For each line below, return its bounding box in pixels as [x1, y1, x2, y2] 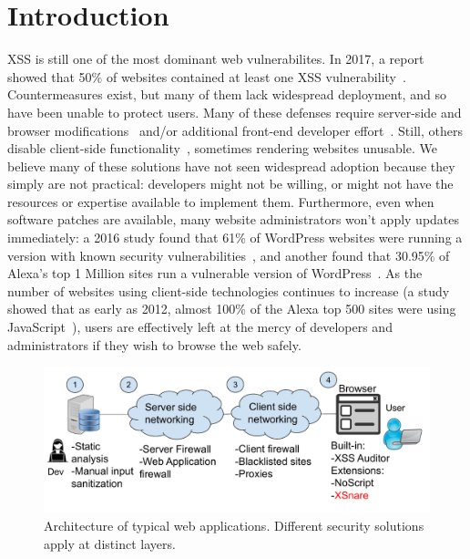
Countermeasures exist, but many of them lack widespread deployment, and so [7, 85, 446, 104]
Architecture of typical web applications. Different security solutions [44, 516, 424, 535]
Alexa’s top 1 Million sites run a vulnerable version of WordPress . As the [7, 264, 423, 283]
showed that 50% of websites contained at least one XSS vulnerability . [7, 67, 406, 86]
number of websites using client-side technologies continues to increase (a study [7, 281, 450, 300]
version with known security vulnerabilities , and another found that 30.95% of [7, 245, 450, 264]
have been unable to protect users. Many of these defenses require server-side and [7, 102, 462, 121]
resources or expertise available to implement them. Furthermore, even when [7, 192, 434, 211]
